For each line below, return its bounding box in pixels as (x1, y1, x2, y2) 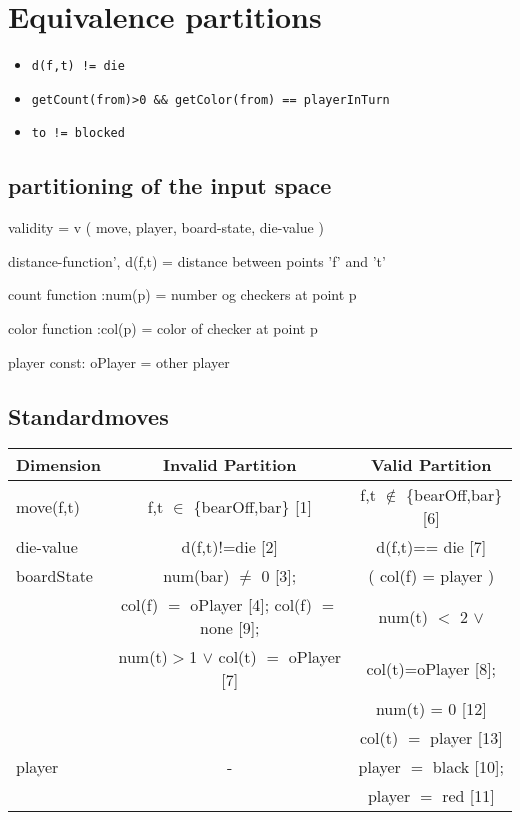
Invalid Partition (163, 453, 297, 477)
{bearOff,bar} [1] (193, 494, 312, 518)
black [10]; (432, 755, 504, 779)
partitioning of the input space (8, 170, 332, 201)
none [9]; (199, 616, 260, 640)
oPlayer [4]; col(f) (190, 593, 312, 617)
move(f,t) (16, 494, 81, 518)
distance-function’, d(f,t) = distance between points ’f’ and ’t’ (8, 250, 386, 271)
